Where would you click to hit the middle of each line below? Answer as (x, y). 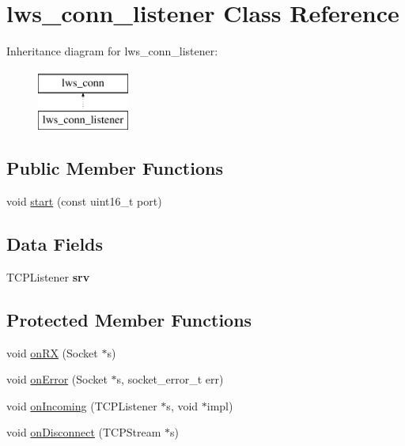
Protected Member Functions (129, 319)
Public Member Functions (115, 168)
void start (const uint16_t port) (84, 201)
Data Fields (55, 244)
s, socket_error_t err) (170, 379)
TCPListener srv (48, 276)
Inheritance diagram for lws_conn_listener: (112, 51)
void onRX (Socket (52, 352)
